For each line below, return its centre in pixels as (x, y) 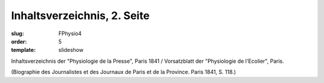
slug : (17, 33)
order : (19, 41)
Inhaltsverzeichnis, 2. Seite (80, 16)
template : (23, 50)
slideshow (71, 50)
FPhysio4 (70, 33)
